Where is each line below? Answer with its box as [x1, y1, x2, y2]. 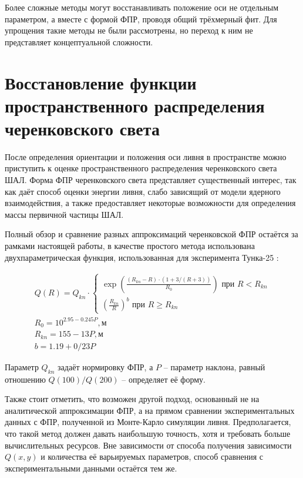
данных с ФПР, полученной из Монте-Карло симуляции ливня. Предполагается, [5, 416, 291, 428]
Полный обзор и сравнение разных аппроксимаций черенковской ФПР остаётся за [5, 228, 298, 240]
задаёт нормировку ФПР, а [58, 360, 153, 373]
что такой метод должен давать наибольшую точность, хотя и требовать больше [5, 427, 291, 439]
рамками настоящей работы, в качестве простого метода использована [5, 240, 255, 252]
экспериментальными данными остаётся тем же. [5, 462, 177, 474]
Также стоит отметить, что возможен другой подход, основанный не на [5, 393, 260, 405]
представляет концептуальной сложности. [5, 35, 153, 48]
